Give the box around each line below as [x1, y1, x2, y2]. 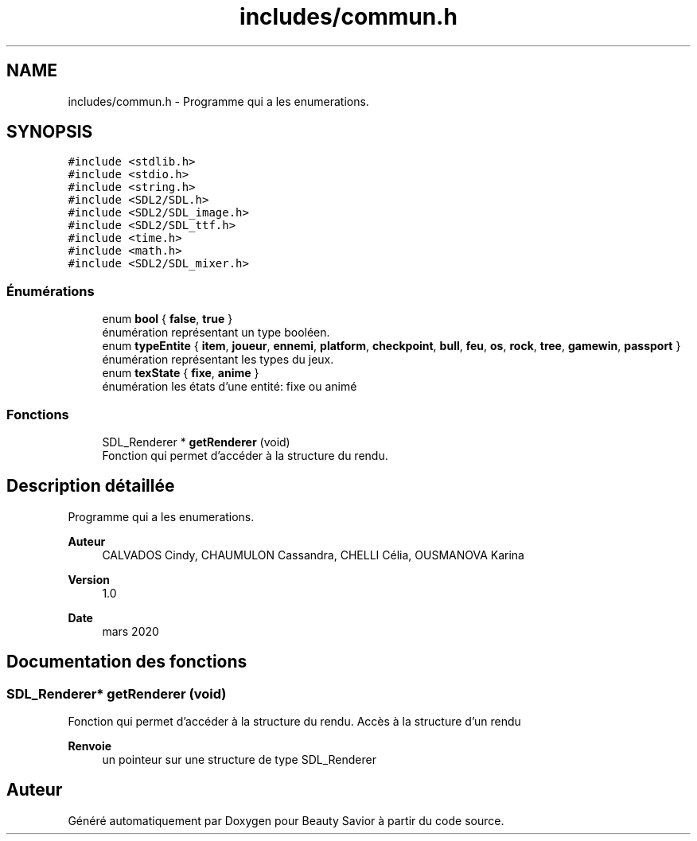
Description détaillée [6, 476, 175, 496]
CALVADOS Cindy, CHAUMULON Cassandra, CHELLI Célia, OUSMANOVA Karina [102, 547, 524, 562]
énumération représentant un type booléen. [102, 325, 330, 340]
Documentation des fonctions [6, 652, 247, 672]
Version [68, 572, 110, 586]
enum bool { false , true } [102, 312, 233, 326]
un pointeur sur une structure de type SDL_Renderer [102, 753, 377, 766]
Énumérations [6, 282, 95, 299]
